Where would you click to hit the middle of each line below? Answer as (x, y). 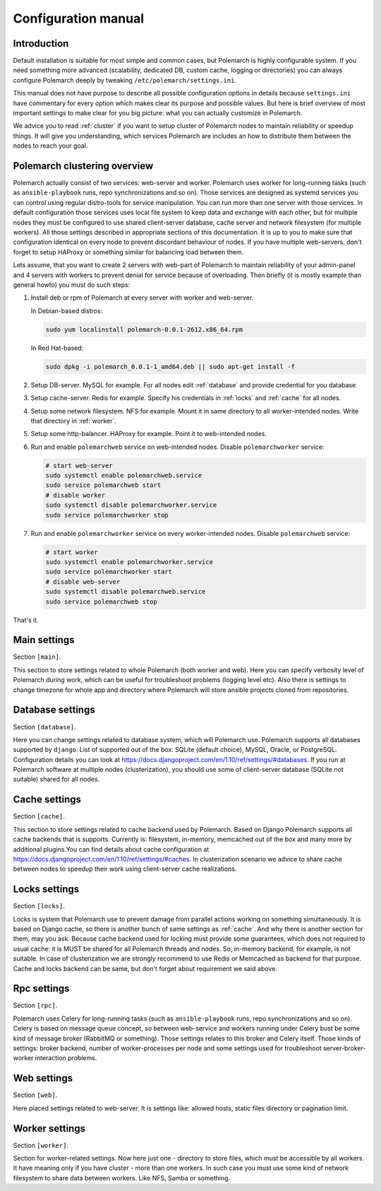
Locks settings (46, 890)
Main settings (44, 640)
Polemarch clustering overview (83, 166)
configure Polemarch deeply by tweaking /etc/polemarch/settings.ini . (125, 80)
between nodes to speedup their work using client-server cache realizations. (125, 869)
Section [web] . (35, 1095)
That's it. (26, 620)
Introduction (41, 43)
